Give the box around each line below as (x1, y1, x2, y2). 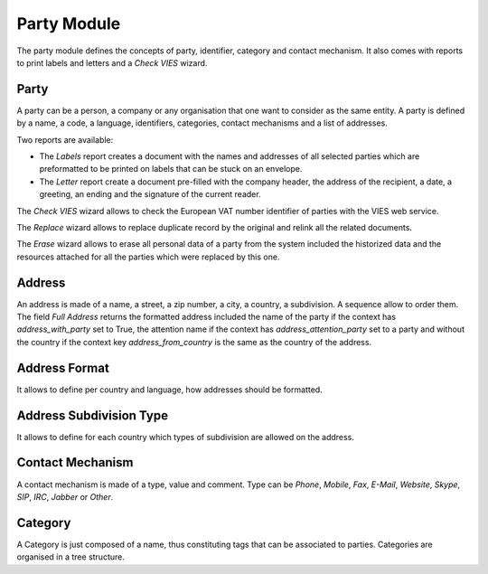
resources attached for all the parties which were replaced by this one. (16, 251, 280, 262)
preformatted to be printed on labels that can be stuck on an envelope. (39, 164, 303, 174)
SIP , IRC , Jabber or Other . (16, 491, 114, 502)
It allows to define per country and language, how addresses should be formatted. (16, 384, 323, 395)
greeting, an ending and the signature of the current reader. (39, 189, 261, 200)
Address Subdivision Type (16, 408, 169, 423)
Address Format (16, 360, 110, 375)
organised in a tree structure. (16, 551, 126, 562)
